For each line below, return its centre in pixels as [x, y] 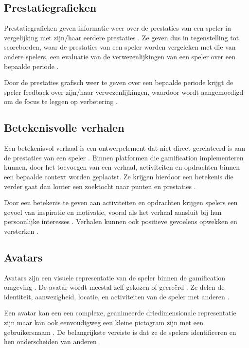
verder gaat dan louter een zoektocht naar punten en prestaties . [100, 186]
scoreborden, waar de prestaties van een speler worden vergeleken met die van [120, 47]
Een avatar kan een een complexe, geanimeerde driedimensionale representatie [120, 313]
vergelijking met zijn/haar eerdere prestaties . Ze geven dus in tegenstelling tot [122, 37]
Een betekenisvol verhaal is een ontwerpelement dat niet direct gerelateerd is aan [125, 148]
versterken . [21, 231]
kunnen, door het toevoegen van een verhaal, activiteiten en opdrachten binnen [122, 167]
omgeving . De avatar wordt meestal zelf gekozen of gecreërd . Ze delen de [114, 287]
